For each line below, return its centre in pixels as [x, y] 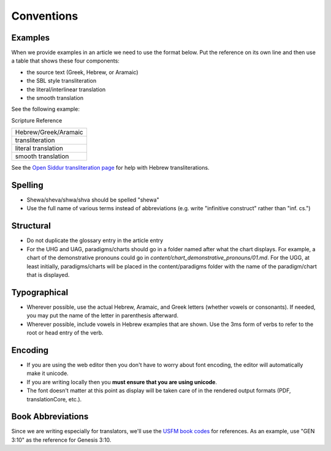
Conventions [45, 16]
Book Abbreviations [50, 417]
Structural [31, 226]
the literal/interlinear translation [66, 89]
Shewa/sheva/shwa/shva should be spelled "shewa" [93, 200]
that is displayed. [48, 275]
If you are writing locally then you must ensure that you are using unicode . [122, 382]
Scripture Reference [37, 120]
